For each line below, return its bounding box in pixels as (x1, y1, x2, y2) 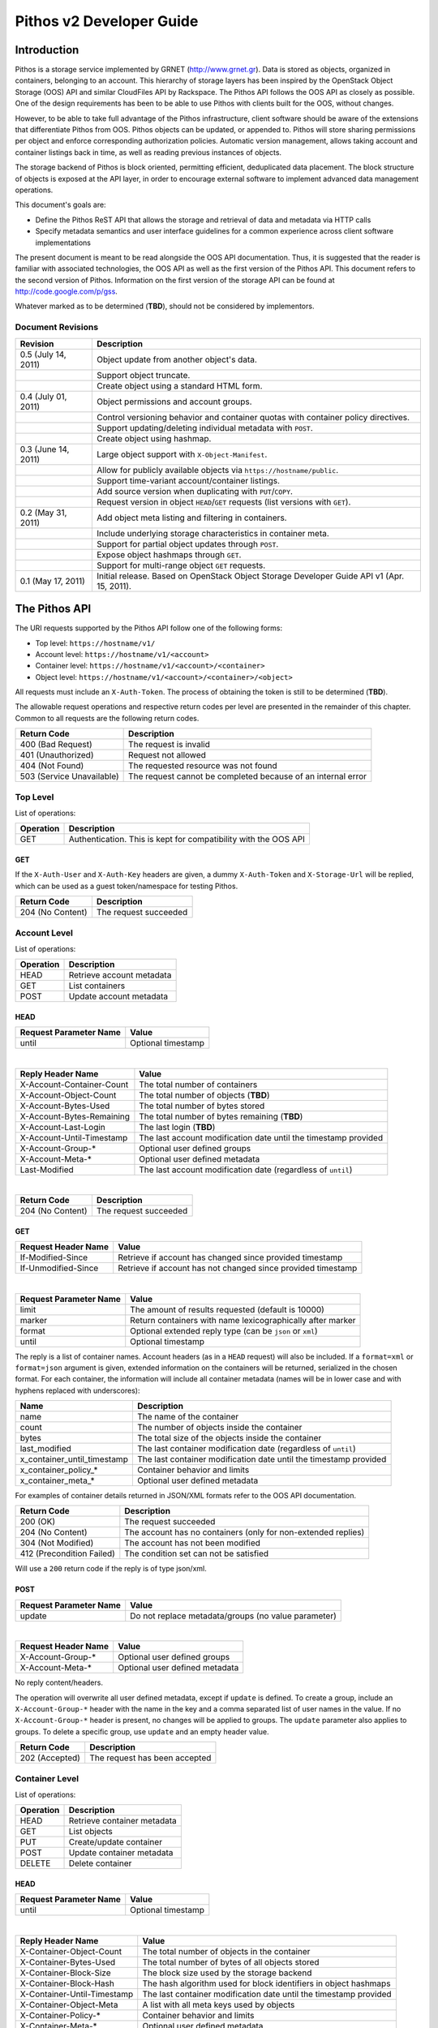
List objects (68, 1826, 114, 1837)
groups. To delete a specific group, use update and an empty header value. (15, 1726, 269, 1736)
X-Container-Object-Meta (19, 1999, 118, 2010)
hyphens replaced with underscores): (15, 1386, 140, 1395)
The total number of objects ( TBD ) (139, 1089, 271, 1101)
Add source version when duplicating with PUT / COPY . (96, 485, 294, 496)
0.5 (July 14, (19, 349, 67, 360)
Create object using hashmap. (96, 432, 212, 444)
